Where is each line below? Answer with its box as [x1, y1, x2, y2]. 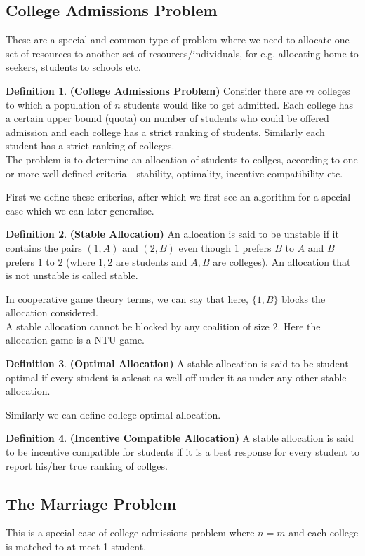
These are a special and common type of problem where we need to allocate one [6, 32, 350, 47]
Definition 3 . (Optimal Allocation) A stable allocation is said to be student [6, 356, 349, 371]
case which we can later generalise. [6, 203, 154, 217]
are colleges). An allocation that [213, 254, 351, 269]
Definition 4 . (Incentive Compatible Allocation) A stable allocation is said [6, 430, 354, 445]
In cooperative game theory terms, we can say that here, [6, 291, 248, 306]
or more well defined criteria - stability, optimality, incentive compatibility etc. [6, 165, 343, 180]
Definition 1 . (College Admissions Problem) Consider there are [6, 83, 303, 97]
